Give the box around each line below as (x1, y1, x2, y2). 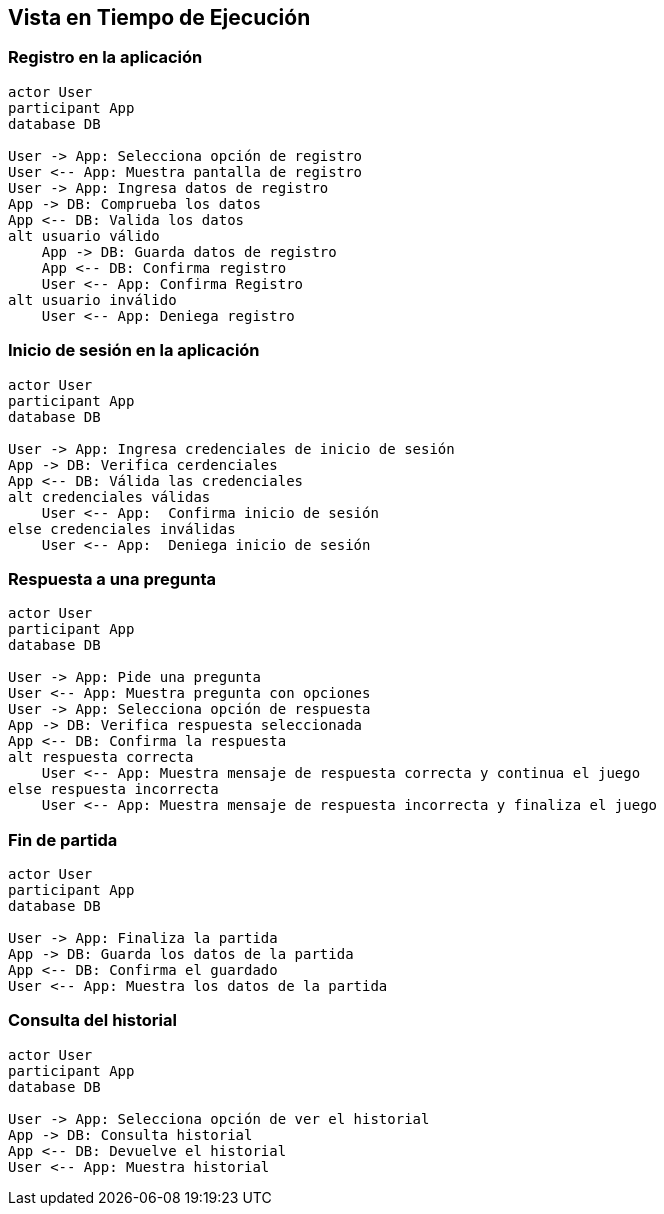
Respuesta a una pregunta (8, 568, 217, 589)
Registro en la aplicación (8, 47, 203, 68)
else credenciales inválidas (8, 520, 236, 537)
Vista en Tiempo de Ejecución (8, 5, 311, 30)
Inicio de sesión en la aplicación (8, 340, 260, 361)
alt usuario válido (8, 227, 160, 244)
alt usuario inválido (8, 291, 177, 308)
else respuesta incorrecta (8, 781, 219, 798)
